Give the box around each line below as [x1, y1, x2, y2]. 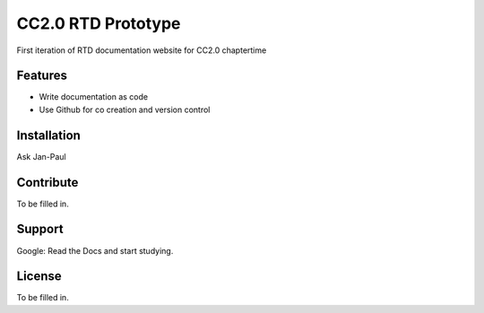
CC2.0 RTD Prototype [16, 13, 181, 33]
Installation [16, 127, 81, 143]
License [16, 269, 62, 284]
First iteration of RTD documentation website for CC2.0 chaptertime [16, 45, 267, 56]
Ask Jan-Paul [16, 151, 66, 161]
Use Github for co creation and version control [39, 104, 211, 115]
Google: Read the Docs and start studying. [16, 245, 174, 256]
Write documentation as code [39, 91, 148, 102]
